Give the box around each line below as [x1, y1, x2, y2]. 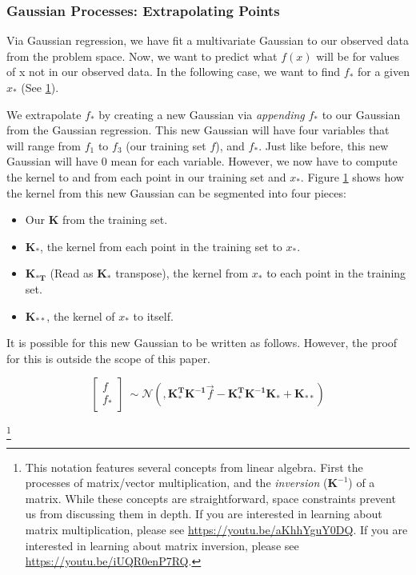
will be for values [316, 47, 400, 64]
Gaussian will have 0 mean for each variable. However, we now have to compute [6, 153, 398, 170]
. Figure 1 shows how [300, 168, 404, 185]
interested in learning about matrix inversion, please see [25, 537, 299, 553]
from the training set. [62, 211, 168, 228]
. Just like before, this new [258, 137, 389, 154]
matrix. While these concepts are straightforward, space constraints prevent [25, 489, 396, 506]
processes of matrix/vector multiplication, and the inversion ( [25, 474, 328, 491]
